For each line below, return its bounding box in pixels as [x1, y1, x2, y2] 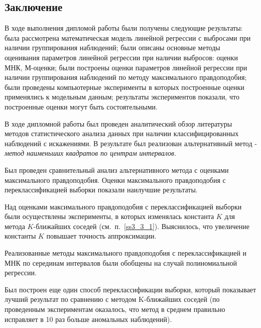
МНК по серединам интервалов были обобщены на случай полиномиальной [5, 257, 237, 268]
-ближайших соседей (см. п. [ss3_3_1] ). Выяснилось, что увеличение [33, 221, 250, 231]
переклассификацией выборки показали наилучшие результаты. [5, 184, 198, 195]
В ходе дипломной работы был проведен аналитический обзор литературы [5, 118, 232, 129]
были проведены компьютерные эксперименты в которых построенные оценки [5, 81, 244, 92]
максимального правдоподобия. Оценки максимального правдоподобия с [5, 174, 226, 185]
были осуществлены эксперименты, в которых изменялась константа [5, 211, 214, 222]
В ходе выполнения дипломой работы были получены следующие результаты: [5, 23, 243, 33]
